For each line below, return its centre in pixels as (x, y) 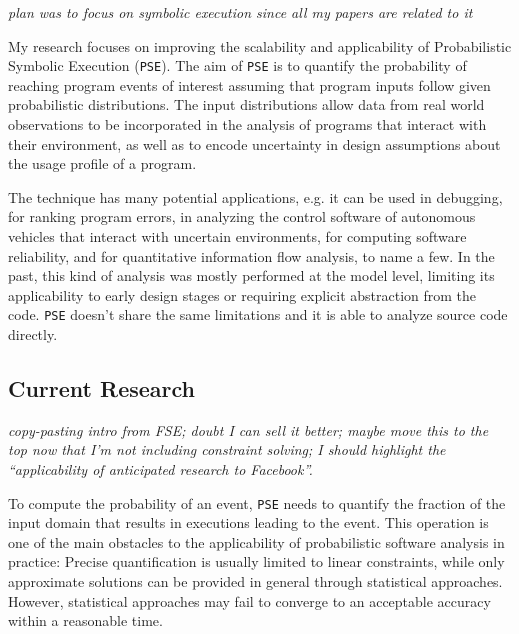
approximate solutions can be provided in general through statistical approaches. (255, 581)
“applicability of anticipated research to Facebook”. (160, 469)
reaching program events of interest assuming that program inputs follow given (249, 84)
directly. (33, 334)
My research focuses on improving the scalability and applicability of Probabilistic (260, 45)
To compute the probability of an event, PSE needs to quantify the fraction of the (257, 502)
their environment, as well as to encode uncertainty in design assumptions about (254, 143)
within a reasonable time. (85, 620)
